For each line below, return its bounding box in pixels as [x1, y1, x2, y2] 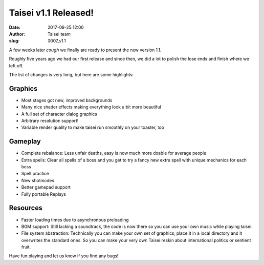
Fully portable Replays [21, 191, 66, 197]
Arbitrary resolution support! [21, 118, 79, 123]
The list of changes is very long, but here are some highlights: [9, 71, 134, 78]
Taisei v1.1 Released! [9, 7, 94, 18]
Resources [9, 204, 43, 212]
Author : [9, 31, 25, 37]
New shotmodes [21, 177, 55, 183]
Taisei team [47, 31, 71, 37]
